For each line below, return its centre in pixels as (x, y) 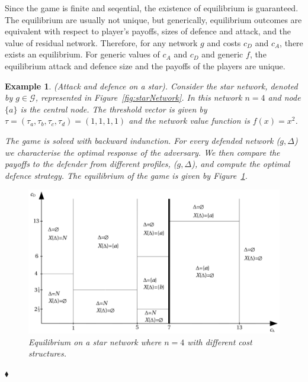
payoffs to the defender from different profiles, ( (91, 164)
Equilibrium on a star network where (95, 341)
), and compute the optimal (241, 164)
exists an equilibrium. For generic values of (82, 54)
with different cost (220, 341)
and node (284, 97)
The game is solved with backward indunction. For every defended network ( (142, 140)
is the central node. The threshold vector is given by (114, 109)
